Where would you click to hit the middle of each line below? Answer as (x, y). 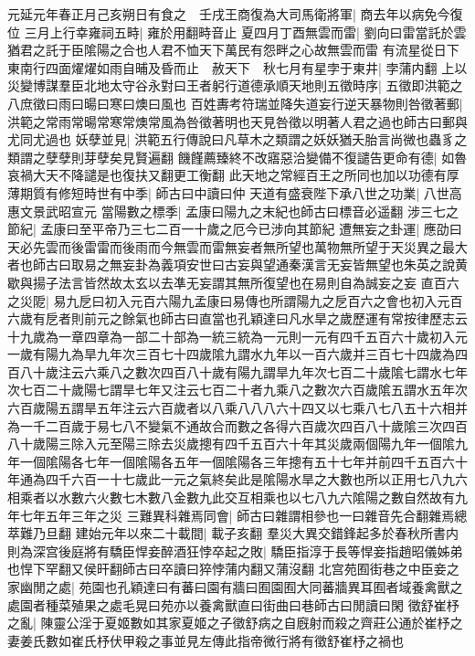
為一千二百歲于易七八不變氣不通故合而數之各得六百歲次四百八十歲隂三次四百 (237, 425)
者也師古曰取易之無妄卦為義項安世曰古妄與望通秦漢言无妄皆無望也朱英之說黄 (237, 265)
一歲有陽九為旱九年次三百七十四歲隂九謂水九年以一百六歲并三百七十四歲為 (231, 354)
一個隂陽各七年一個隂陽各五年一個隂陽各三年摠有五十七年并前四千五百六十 (243, 461)
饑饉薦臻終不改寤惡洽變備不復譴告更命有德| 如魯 (322, 157)
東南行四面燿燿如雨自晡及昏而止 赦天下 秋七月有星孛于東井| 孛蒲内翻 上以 (237, 67)
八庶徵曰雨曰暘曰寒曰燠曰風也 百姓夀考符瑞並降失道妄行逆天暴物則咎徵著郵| (235, 103)
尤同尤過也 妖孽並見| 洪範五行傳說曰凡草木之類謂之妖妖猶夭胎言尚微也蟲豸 (231, 139)
